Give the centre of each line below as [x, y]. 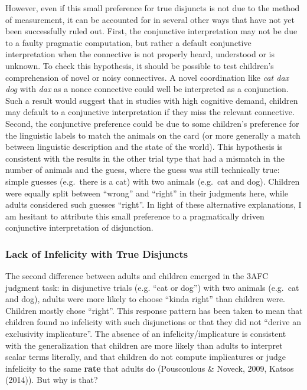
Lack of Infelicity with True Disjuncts [97, 253]
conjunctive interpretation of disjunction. [79, 227]
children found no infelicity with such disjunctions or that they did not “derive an [153, 322]
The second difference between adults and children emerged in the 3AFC [137, 276]
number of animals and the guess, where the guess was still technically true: [143, 170]
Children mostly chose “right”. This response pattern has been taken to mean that [154, 310]
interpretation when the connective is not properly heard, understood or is [140, 54]
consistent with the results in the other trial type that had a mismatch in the [145, 158]
